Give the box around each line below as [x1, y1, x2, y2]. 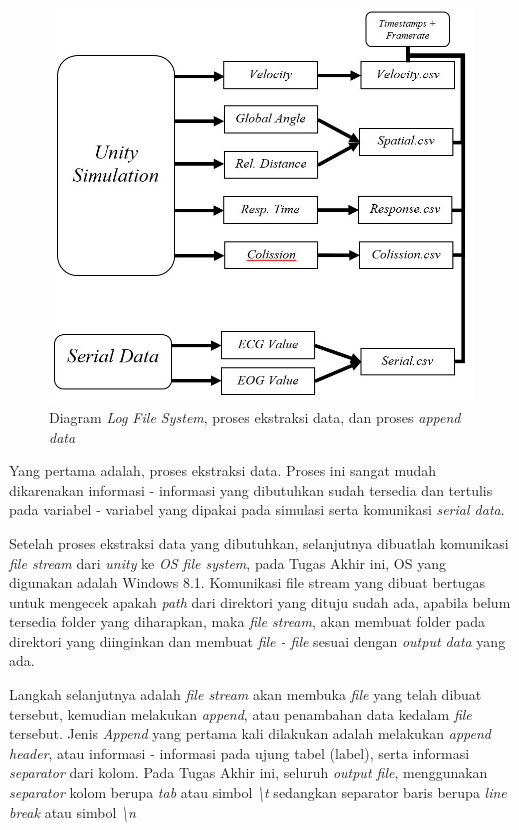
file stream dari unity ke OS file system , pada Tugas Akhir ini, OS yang [9, 552, 446, 573]
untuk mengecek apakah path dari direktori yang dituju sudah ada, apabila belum [9, 591, 511, 612]
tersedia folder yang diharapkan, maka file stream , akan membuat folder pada [9, 611, 486, 632]
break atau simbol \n [9, 801, 136, 822]
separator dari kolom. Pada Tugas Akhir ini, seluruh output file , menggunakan [9, 762, 488, 783]
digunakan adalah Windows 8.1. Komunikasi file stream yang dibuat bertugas [9, 572, 486, 593]
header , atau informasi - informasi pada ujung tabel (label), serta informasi [9, 742, 470, 763]
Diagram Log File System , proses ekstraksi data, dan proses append [49, 406, 461, 427]
